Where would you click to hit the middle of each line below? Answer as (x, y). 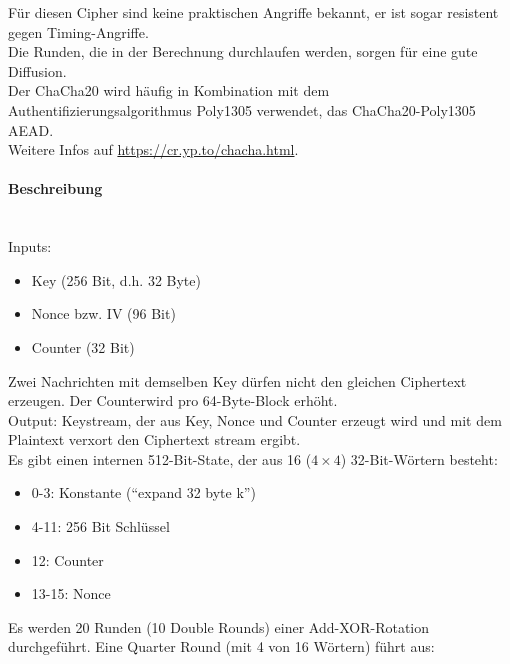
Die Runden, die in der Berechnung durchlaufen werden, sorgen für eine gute (243, 51)
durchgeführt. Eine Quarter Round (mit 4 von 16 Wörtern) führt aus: (221, 646)
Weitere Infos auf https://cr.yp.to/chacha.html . (153, 149)
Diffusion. (37, 70)
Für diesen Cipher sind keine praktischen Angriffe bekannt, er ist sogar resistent (253, 12)
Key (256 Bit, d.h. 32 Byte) (116, 279)
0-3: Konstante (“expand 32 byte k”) (143, 492)
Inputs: (30, 246)
